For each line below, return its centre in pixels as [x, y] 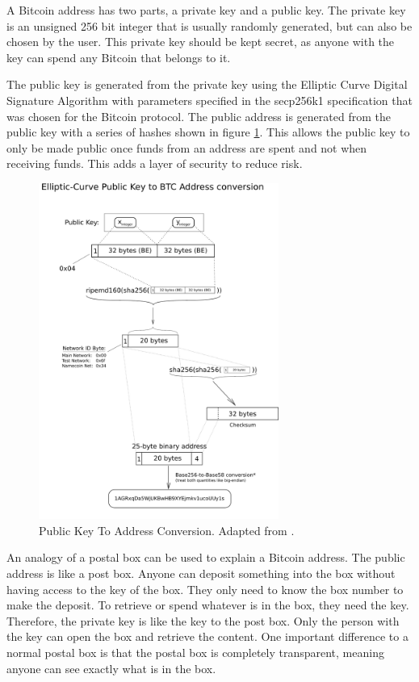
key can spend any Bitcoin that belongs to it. [119, 57]
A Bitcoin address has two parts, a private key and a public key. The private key [206, 10]
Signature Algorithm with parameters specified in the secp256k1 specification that [209, 100]
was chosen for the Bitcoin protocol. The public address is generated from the [199, 116]
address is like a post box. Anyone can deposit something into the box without [201, 573]
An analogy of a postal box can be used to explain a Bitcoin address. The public [206, 557]
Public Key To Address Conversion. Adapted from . [167, 530]
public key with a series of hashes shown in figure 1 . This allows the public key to [208, 132]
